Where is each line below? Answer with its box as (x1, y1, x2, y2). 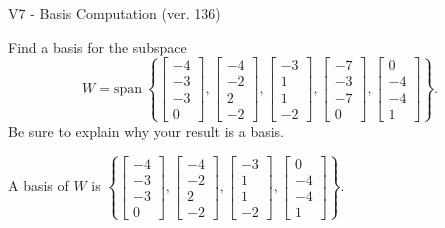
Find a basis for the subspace (8, 36, 187, 57)
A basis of (8, 175, 69, 196)
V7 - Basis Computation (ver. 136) (8, 3, 221, 23)
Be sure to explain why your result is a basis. (8, 120, 285, 141)
